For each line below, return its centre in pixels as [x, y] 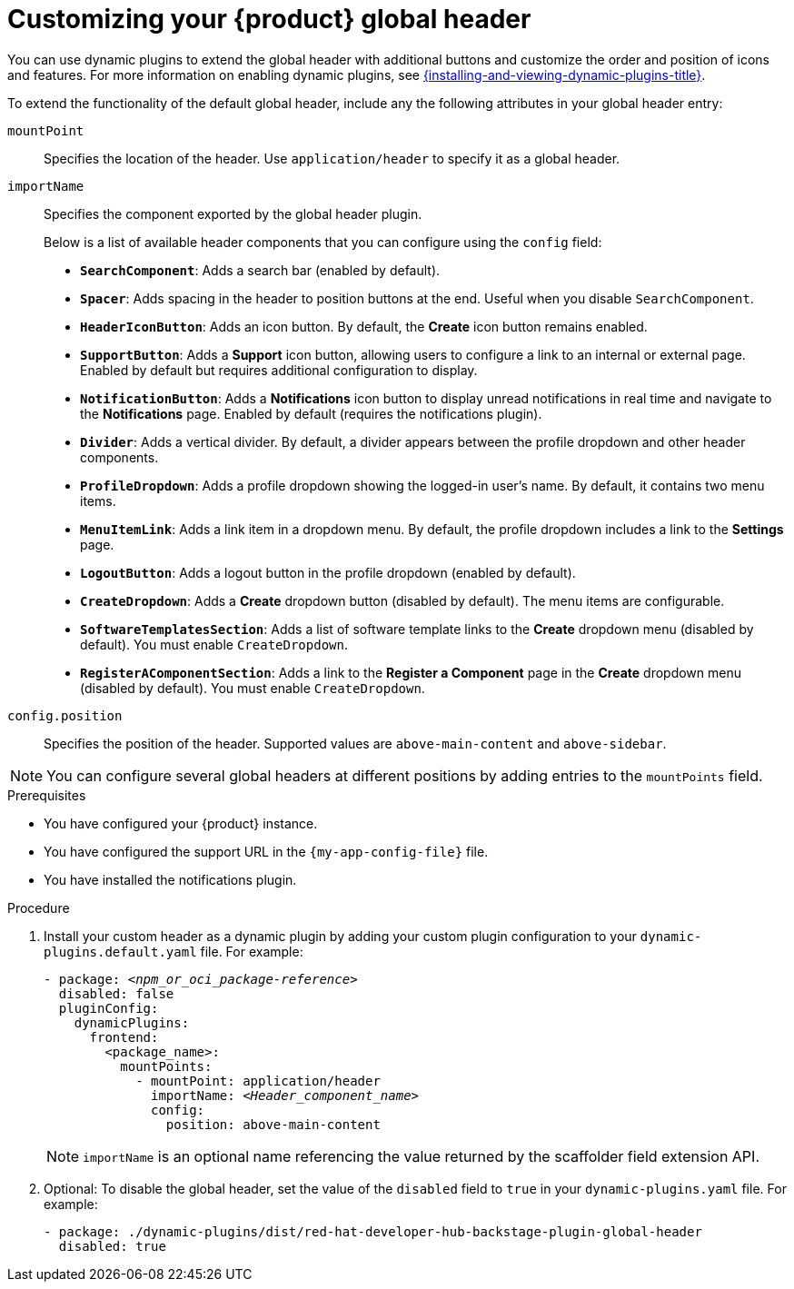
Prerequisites [47, 795]
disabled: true [112, 1246]
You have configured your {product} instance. [181, 823]
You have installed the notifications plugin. [170, 879]
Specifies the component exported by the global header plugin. [233, 213]
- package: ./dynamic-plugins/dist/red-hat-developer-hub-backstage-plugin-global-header [373, 1231]
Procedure [39, 907]
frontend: [124, 1037]
